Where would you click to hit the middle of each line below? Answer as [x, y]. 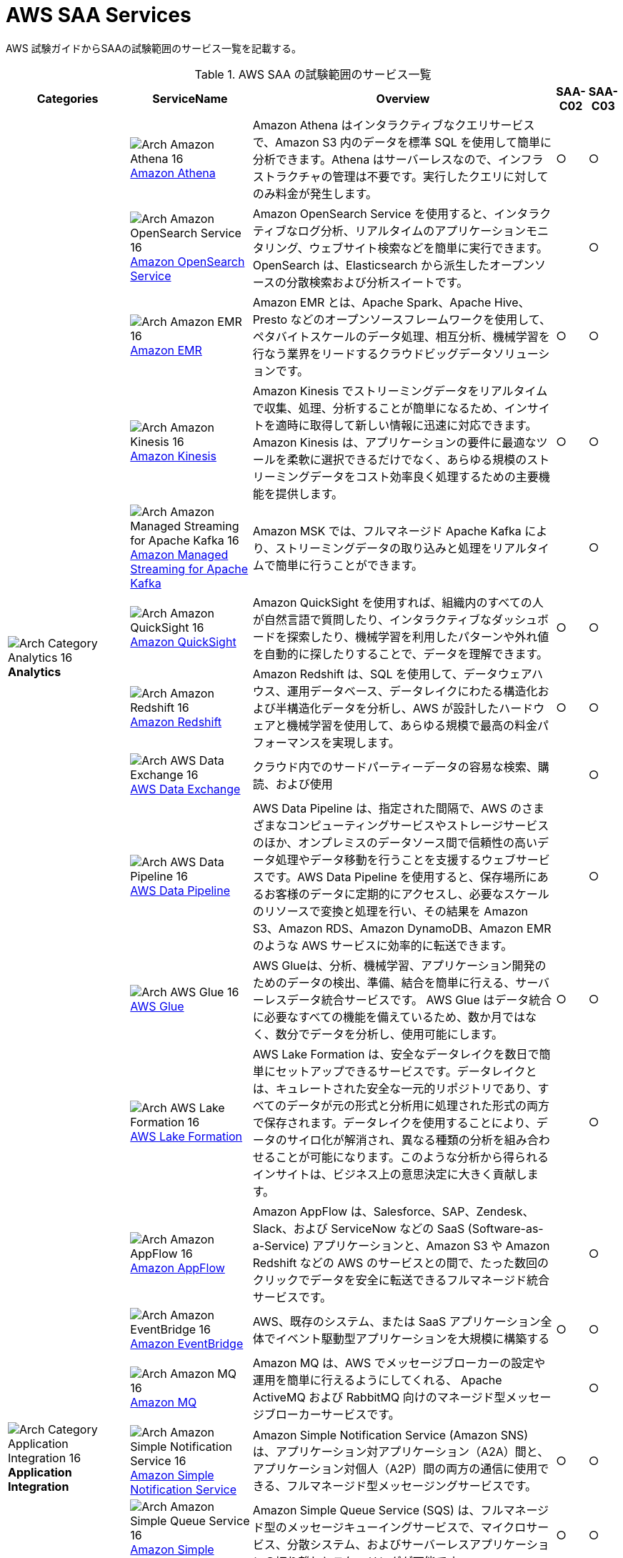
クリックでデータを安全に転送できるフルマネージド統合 [401, 1280]
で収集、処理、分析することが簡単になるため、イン [390, 408]
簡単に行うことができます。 [349, 565]
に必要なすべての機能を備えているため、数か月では [389, 1017]
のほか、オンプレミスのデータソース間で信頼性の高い [395, 842]
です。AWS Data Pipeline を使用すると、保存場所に [400, 877]
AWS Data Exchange [185, 789]
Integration [39, 1486]
